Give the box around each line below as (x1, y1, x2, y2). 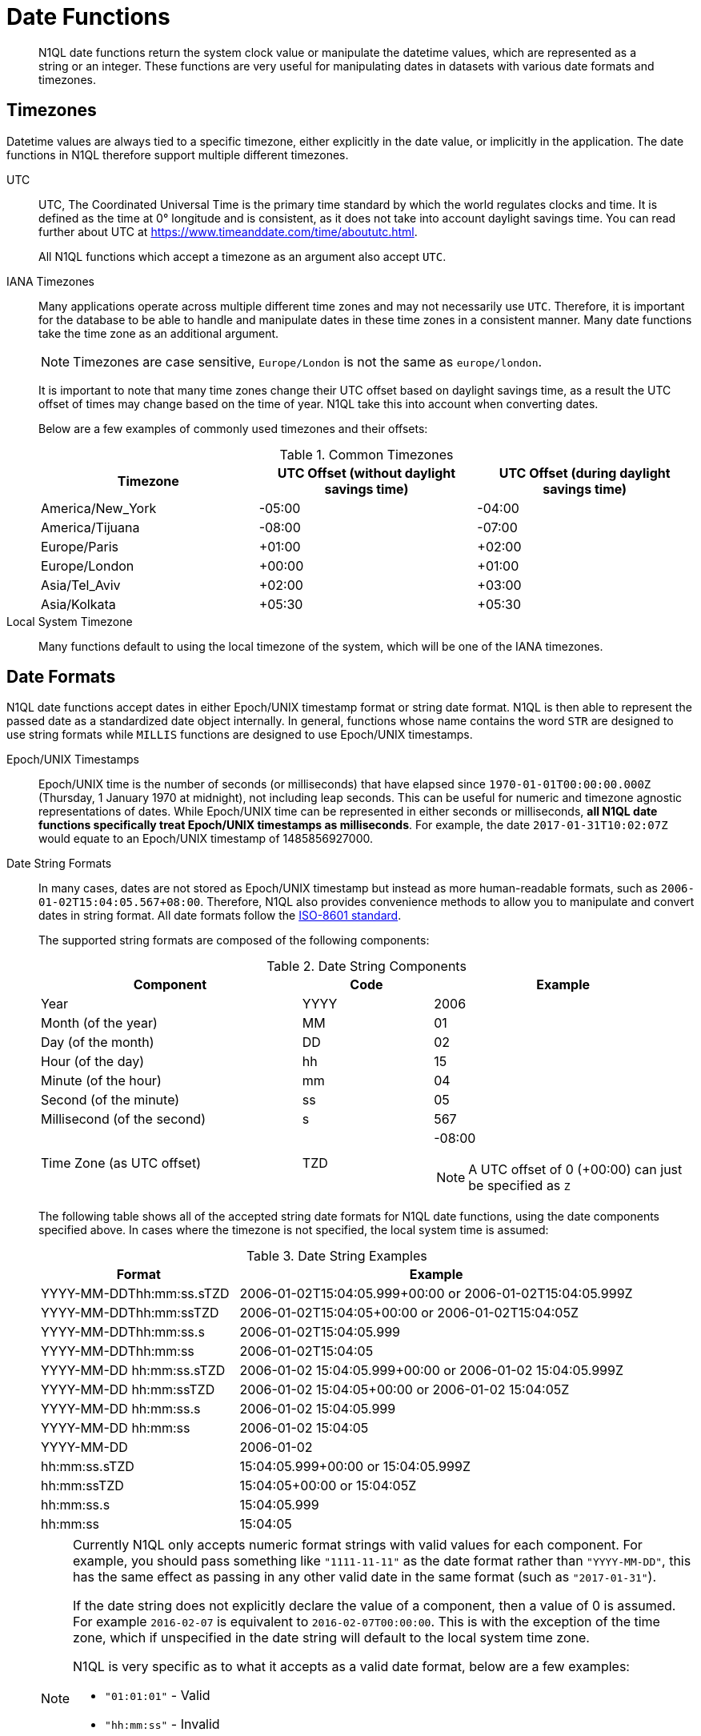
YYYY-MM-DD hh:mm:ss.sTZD (41, 1362, 226, 1379)
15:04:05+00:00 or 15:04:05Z (239, 1477, 417, 1494)
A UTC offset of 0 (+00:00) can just (468, 1161, 683, 1178)
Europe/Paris (41, 538, 119, 555)
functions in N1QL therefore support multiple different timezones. (6, 147, 349, 162)
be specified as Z (468, 1177, 571, 1194)
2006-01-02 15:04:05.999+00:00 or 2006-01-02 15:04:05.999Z (239, 1362, 624, 1379)
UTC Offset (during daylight (499, 464, 671, 481)
